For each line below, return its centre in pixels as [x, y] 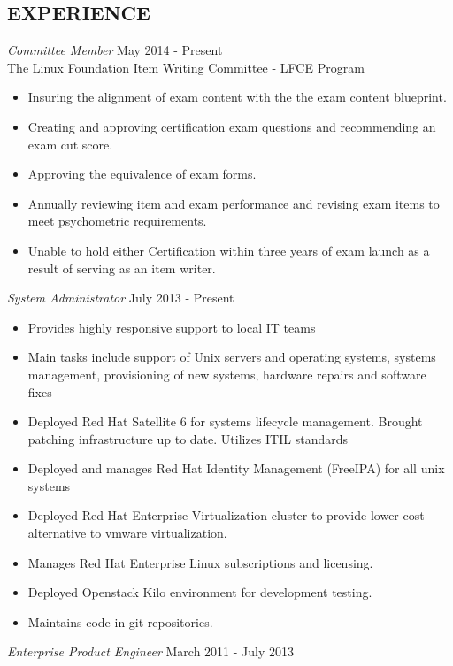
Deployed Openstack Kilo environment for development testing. [200, 592]
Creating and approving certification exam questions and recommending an [232, 126]
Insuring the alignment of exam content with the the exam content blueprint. [237, 97]
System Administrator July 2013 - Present [121, 298]
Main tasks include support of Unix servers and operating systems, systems [232, 357]
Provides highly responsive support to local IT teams [172, 327]
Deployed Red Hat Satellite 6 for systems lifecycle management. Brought [225, 421]
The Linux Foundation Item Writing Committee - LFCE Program [186, 67]
